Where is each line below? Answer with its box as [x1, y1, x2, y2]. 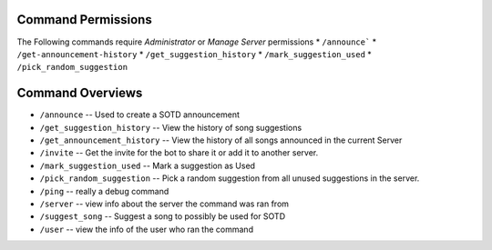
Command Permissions [16, 12, 152, 27]
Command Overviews [16, 85, 143, 101]
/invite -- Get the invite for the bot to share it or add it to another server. [39, 147, 319, 158]
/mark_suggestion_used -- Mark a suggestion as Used [39, 160, 255, 171]
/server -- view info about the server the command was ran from [39, 198, 290, 209]
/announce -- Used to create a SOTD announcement [39, 109, 241, 120]
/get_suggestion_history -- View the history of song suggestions [39, 122, 302, 133]
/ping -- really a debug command [39, 185, 169, 196]
